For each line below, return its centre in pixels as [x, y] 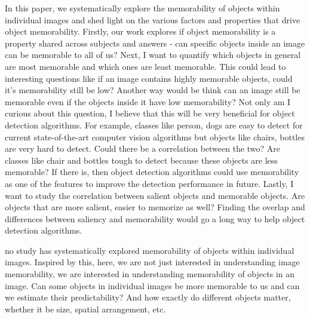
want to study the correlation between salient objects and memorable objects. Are [155, 195]
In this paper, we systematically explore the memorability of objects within [142, 8]
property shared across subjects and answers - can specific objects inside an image [155, 43]
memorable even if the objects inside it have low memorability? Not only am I [148, 101]
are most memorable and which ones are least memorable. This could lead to [145, 66]
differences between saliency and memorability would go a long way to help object [155, 218]
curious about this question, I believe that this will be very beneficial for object [150, 113]
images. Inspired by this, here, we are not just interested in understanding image [152, 262]
